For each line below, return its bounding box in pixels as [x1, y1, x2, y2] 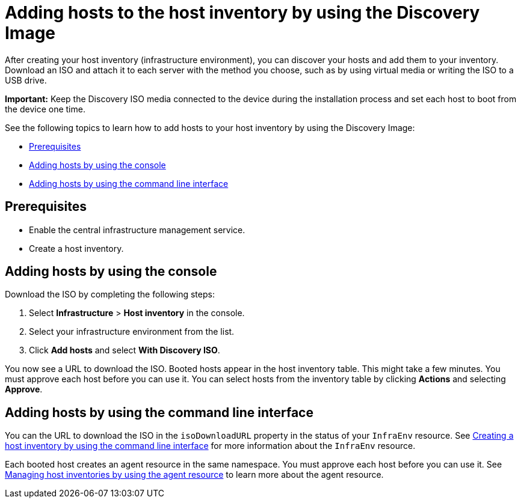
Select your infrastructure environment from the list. [29, 326, 235, 337]
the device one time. [5, 103, 85, 114]
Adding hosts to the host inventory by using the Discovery [5, 2, 480, 23]
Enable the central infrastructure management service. [29, 224, 245, 235]
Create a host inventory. [29, 243, 124, 254]
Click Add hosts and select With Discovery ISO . [29, 345, 220, 356]
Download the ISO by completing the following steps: [5, 289, 215, 300]
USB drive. [5, 75, 47, 85]
